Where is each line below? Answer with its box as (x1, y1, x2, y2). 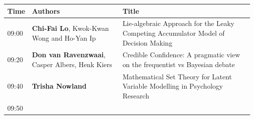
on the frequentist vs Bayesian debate (122, 59, 235, 69)
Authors (32, 5, 60, 16)
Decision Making (122, 37, 172, 48)
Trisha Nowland (32, 81, 86, 91)
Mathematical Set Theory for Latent (122, 71, 232, 81)
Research (122, 91, 149, 100)
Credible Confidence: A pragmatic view (122, 49, 240, 60)
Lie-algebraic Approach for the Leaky (122, 18, 234, 28)
